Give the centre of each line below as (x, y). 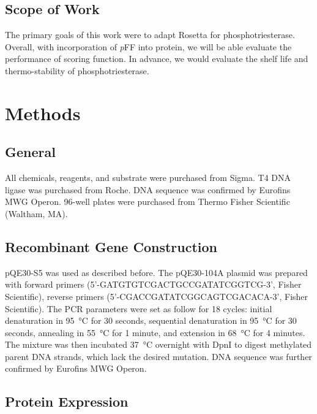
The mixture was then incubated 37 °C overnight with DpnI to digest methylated (158, 344)
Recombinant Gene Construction (111, 246)
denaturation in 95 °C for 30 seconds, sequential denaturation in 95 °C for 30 (151, 320)
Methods (43, 113)
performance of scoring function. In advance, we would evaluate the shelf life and (157, 59)
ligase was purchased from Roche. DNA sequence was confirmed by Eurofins (148, 189)
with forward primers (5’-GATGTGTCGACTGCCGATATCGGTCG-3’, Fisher (153, 284)
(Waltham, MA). (36, 213)
